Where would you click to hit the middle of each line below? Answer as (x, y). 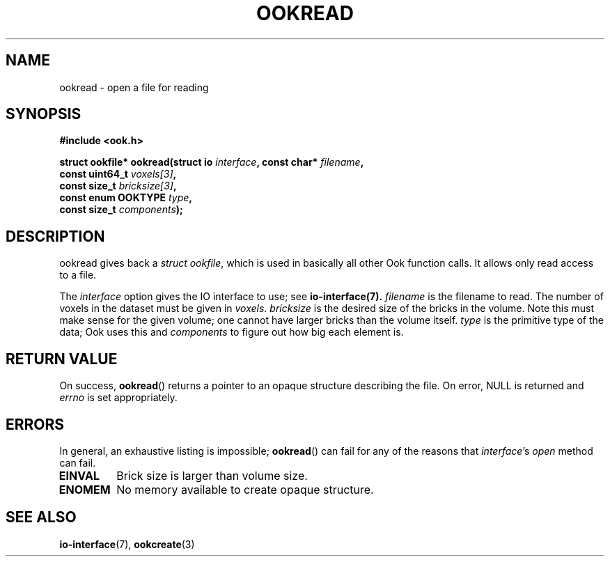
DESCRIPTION (55, 236)
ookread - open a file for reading (134, 87)
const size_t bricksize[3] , (118, 186)
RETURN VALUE (62, 359)
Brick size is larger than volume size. (212, 475)
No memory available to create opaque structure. (245, 489)
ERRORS (35, 424)
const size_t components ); (121, 210)
